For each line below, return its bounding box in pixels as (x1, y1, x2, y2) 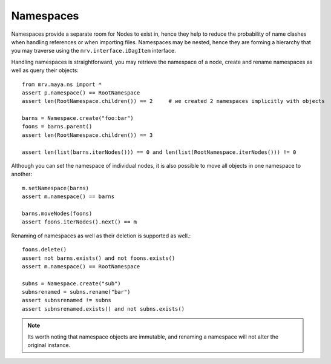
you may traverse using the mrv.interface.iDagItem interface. (11, 47, 176, 55)
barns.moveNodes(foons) (22, 210, 93, 217)
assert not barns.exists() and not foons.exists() (22, 254, 175, 262)
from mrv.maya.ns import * (22, 81, 102, 88)
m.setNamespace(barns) (22, 185, 90, 191)
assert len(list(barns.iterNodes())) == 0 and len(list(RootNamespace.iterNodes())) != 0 (22, 148, 297, 156)
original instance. (27, 342, 71, 349)
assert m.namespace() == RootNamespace (22, 263, 140, 270)
